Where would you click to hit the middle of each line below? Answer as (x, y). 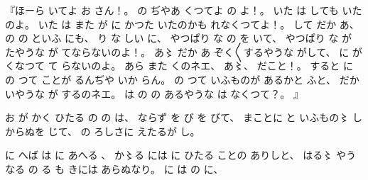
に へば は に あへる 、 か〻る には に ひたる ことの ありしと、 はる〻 (169, 155)
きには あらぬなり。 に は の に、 (146, 168)
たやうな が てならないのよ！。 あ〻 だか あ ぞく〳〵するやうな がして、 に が (184, 51)
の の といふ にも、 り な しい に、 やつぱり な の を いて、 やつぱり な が (178, 38)
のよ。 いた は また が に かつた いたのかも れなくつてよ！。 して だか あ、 (182, 24)
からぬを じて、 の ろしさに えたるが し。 (103, 131)
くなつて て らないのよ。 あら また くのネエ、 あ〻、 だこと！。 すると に (179, 66)
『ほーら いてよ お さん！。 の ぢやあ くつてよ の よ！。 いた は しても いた (184, 10)
